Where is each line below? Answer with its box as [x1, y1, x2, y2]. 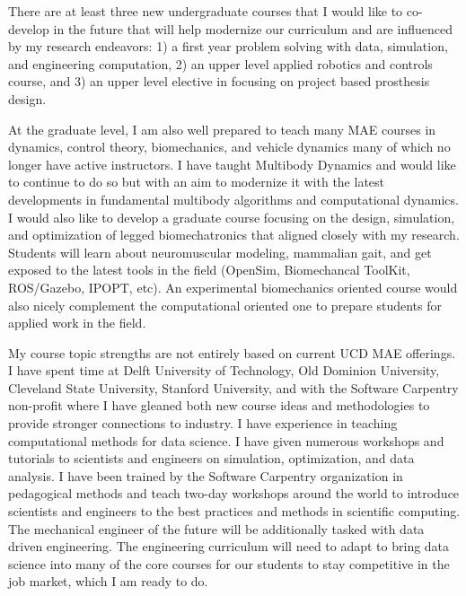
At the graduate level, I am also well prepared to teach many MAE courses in [8, 119, 436, 138]
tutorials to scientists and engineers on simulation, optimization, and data [8, 449, 415, 468]
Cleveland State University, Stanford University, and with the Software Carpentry [8, 378, 459, 397]
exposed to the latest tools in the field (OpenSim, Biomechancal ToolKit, [8, 260, 410, 279]
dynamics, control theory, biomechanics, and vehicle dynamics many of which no [8, 137, 451, 156]
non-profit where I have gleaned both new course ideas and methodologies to [8, 396, 430, 415]
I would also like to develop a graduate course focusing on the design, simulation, [8, 207, 455, 226]
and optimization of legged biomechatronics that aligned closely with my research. [8, 225, 460, 244]
